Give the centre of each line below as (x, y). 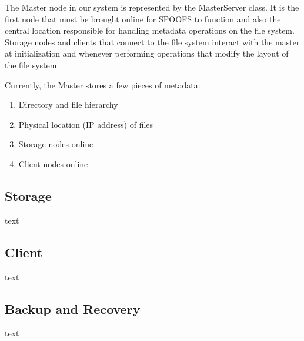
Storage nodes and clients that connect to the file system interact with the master (152, 42)
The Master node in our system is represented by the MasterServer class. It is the (152, 7)
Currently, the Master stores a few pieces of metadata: (103, 85)
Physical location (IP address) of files (86, 124)
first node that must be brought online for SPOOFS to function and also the (143, 19)
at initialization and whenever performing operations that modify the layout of (147, 53)
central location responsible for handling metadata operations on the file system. (150, 30)
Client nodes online (53, 163)
